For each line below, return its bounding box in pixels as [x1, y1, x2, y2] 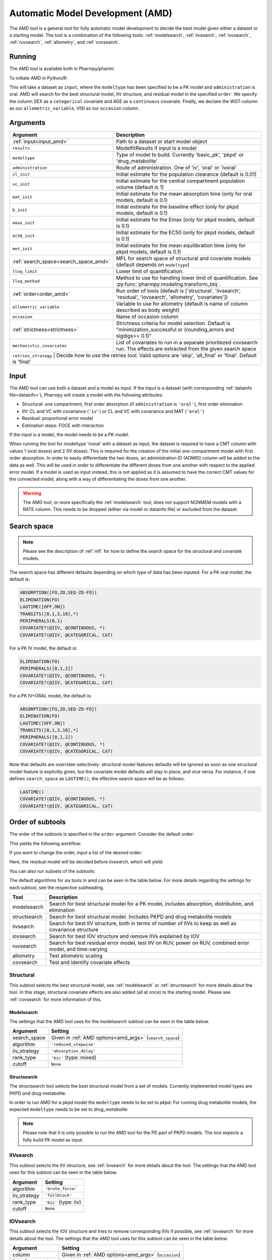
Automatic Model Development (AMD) [9, 8, 172, 19]
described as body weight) [116, 306, 180, 313]
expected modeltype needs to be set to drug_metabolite [9, 1106, 128, 1112]
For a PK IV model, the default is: [9, 645, 78, 651]
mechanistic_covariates [12, 343, 67, 348]
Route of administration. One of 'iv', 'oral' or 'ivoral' [116, 164, 237, 171]
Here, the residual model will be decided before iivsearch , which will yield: [9, 859, 164, 865]
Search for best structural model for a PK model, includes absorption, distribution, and [49, 900, 254, 907]
